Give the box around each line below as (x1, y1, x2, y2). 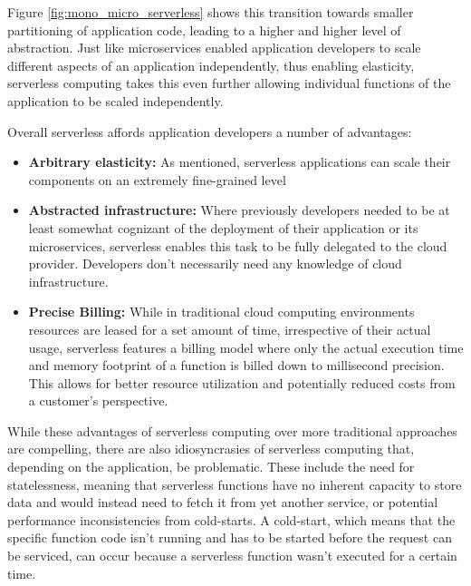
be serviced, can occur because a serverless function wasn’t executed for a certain (7, 546, 457, 565)
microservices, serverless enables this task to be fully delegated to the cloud (28, 236, 447, 255)
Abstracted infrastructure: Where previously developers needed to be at (28, 200, 450, 220)
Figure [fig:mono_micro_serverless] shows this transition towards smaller (7, 3, 414, 21)
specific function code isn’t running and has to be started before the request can (7, 528, 452, 547)
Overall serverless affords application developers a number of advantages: (7, 122, 412, 141)
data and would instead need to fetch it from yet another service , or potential (7, 493, 438, 512)
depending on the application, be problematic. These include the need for (7, 457, 415, 476)
